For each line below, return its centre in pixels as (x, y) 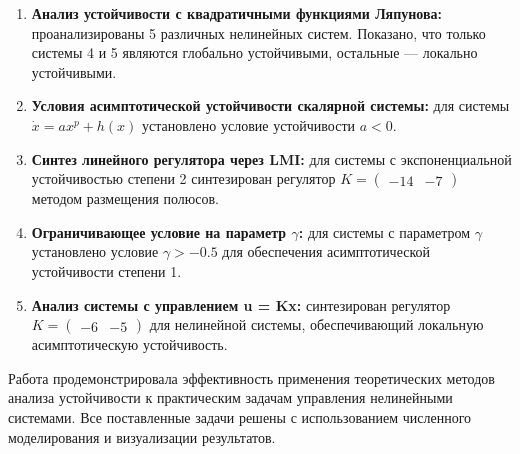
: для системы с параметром (384, 231)
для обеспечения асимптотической (326, 251)
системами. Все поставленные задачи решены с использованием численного (240, 416)
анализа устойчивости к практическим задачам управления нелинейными (230, 397)
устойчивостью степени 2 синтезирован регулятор (183, 178)
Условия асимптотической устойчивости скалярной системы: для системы (270, 105)
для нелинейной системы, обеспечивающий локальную (316, 324)
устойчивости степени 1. (106, 270)
